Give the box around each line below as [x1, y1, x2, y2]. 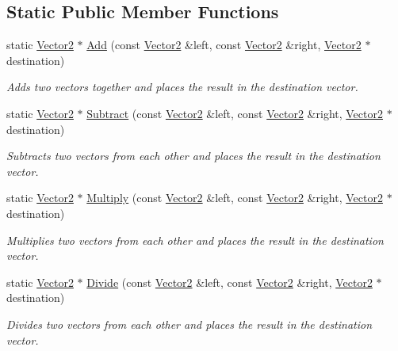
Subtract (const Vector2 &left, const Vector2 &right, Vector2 [86, 105, 383, 121]
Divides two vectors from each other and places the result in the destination [6, 315, 373, 332]
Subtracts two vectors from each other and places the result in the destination [6, 147, 381, 164]
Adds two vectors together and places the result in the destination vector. [6, 78, 358, 95]
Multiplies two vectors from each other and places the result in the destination [6, 231, 384, 248]
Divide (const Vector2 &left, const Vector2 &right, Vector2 [86, 273, 373, 290]
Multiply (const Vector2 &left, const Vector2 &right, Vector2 [86, 189, 383, 206]
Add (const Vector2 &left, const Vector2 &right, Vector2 [86, 36, 362, 53]
